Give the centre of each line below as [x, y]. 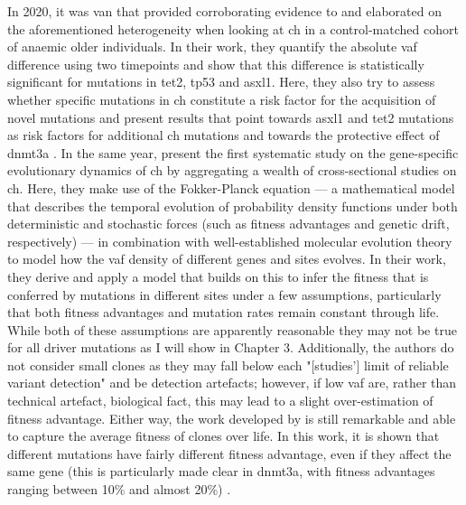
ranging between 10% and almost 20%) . [119, 489]
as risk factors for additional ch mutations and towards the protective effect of [224, 135]
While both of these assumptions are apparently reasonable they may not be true [232, 329]
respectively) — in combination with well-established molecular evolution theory [230, 241]
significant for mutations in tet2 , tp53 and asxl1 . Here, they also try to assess [221, 82]
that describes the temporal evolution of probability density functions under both [233, 206]
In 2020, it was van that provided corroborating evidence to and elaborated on [224, 11]
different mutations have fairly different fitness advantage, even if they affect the [229, 453]
